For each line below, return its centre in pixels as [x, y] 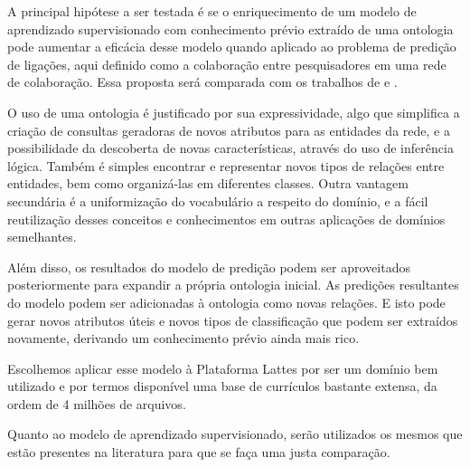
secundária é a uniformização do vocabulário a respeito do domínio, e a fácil [218, 200]
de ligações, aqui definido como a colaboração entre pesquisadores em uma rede [227, 64]
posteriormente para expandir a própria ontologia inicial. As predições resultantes [233, 285]
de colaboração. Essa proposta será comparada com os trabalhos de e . [202, 82]
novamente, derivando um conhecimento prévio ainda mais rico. [183, 338]
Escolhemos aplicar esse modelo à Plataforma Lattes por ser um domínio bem [223, 368]
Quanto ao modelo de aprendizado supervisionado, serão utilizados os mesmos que [235, 434]
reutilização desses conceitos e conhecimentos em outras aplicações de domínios [226, 219]
